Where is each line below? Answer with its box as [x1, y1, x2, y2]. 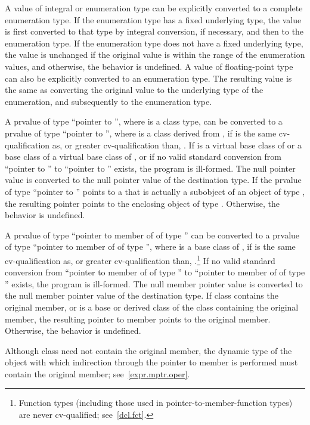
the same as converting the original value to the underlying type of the [5, 83, 263, 96]
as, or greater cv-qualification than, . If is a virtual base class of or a [52, 138, 302, 151]
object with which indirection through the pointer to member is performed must [5, 356, 298, 368]
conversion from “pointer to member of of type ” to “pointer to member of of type [5, 266, 305, 278]
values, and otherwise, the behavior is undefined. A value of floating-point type [5, 60, 293, 72]
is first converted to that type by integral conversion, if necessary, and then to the [5, 25, 304, 38]
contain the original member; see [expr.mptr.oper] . [5, 367, 190, 380]
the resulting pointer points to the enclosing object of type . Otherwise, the [5, 197, 280, 209]
